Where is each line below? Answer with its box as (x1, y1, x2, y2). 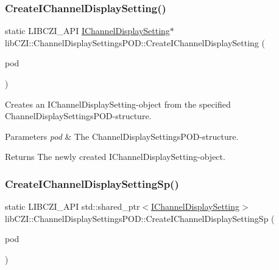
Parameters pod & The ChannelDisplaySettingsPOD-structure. (5, 130, 239, 142)
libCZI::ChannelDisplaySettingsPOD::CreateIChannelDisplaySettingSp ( (5, 212, 275, 224)
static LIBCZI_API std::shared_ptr (5, 200, 140, 213)
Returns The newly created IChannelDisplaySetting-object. (5, 150, 225, 163)
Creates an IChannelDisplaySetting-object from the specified (5, 97, 231, 110)
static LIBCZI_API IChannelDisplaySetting (5, 24, 170, 37)
